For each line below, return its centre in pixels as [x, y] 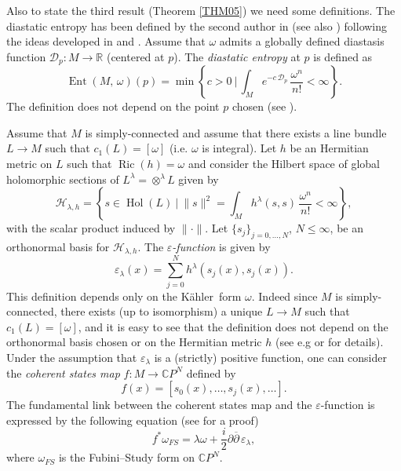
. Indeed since [284, 296]
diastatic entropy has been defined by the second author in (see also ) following [197, 26]
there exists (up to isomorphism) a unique [162, 311]
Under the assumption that [72, 357]
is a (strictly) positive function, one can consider [270, 357]
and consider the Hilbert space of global [284, 164]
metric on [29, 164]
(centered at [135, 56]
